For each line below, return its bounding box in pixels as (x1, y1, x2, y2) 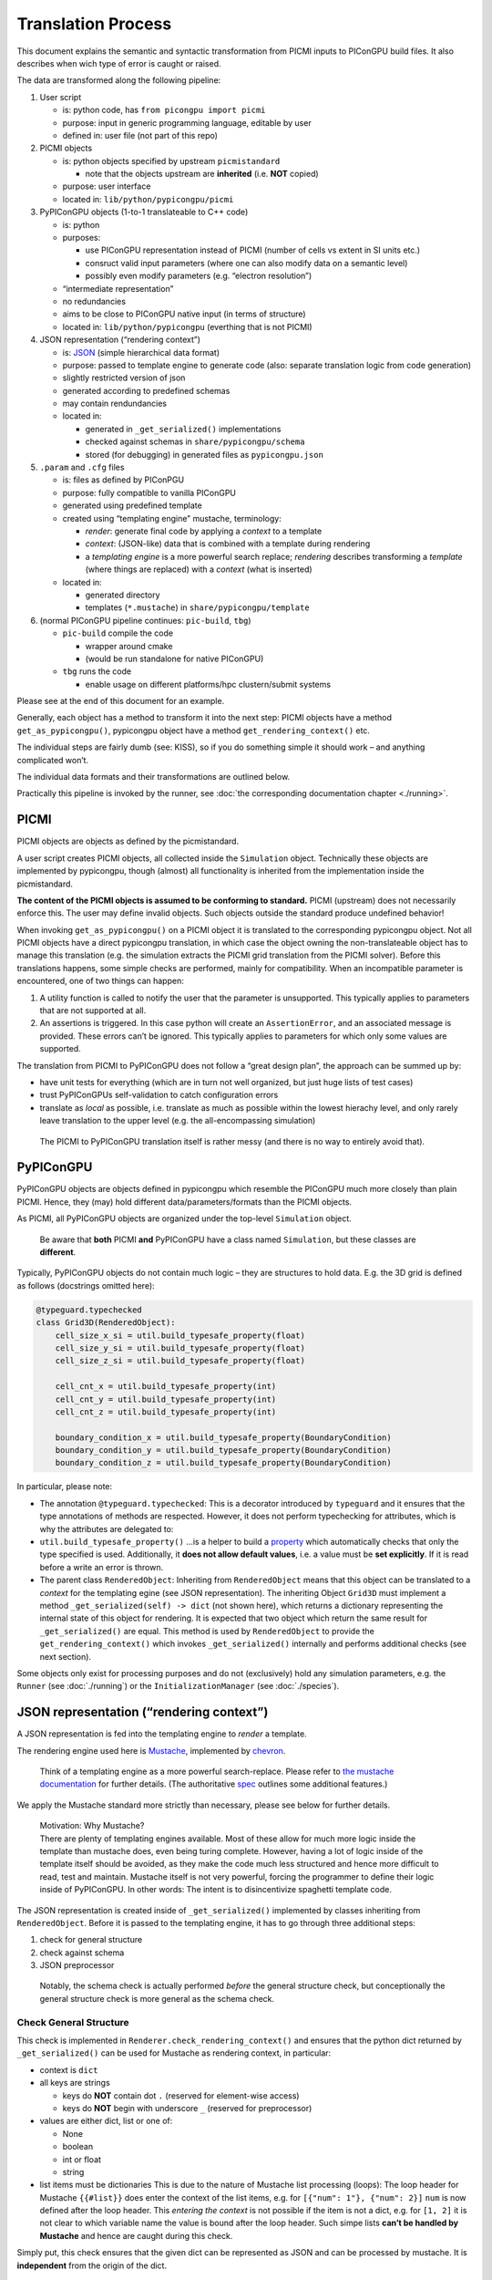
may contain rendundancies (62, 398, 168, 409)
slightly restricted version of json (62, 372, 186, 383)
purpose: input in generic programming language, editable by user (62, 117, 312, 128)
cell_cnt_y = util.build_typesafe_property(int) (55, 1394, 277, 1404)
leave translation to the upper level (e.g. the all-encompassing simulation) (39, 1115, 316, 1126)
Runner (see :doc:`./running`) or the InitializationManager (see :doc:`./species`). (16, 1681, 340, 1692)
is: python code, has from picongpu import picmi (62, 105, 266, 116)
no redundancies (62, 295, 127, 306)
